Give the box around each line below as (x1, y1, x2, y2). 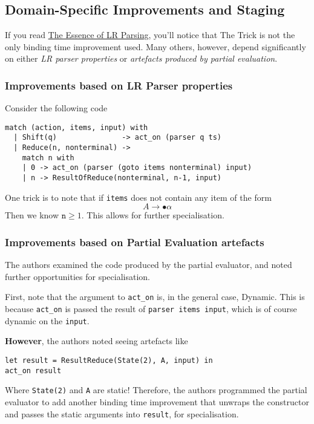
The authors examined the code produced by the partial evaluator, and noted (5, 258, 292, 271)
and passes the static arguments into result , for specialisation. (5, 407, 239, 420)
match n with (22, 153, 74, 162)
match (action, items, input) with (5, 123, 148, 132)
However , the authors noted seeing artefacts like (5, 334, 188, 347)
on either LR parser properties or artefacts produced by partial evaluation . (5, 52, 278, 65)
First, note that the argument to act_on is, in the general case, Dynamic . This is (5, 290, 305, 303)
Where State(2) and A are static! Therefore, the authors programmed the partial (5, 383, 307, 396)
